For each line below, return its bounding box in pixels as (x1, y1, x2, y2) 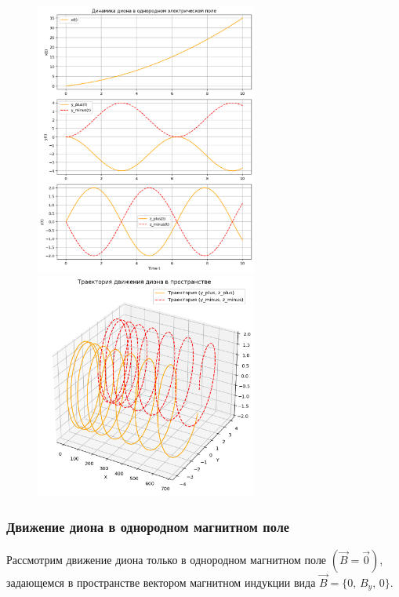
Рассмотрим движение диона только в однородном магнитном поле (6, 551, 327, 567)
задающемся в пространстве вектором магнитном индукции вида (6, 573, 316, 590)
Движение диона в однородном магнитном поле (6, 517, 290, 537)
